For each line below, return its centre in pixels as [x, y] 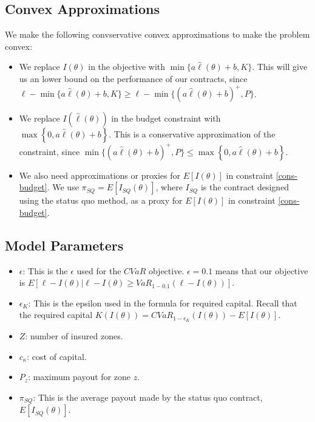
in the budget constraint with [166, 118]
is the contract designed [245, 187]
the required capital [56, 315]
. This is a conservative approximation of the [192, 134]
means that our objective [262, 270]
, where [169, 187]
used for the [99, 270]
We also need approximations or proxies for [100, 175]
